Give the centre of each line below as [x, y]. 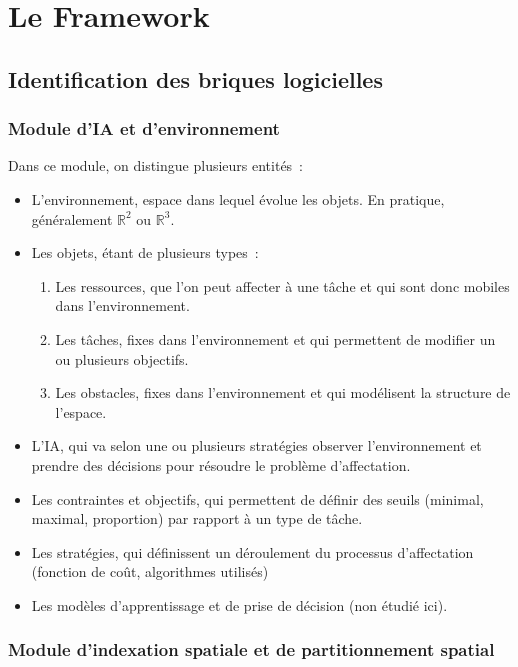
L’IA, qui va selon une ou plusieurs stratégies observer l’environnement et [256, 445]
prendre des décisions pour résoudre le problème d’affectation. [221, 464]
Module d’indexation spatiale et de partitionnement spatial [251, 649]
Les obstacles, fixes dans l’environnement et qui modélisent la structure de [283, 392]
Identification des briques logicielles [195, 78]
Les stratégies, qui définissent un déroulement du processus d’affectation [252, 551]
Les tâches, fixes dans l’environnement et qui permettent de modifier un [275, 338]
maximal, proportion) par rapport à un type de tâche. [197, 518]
